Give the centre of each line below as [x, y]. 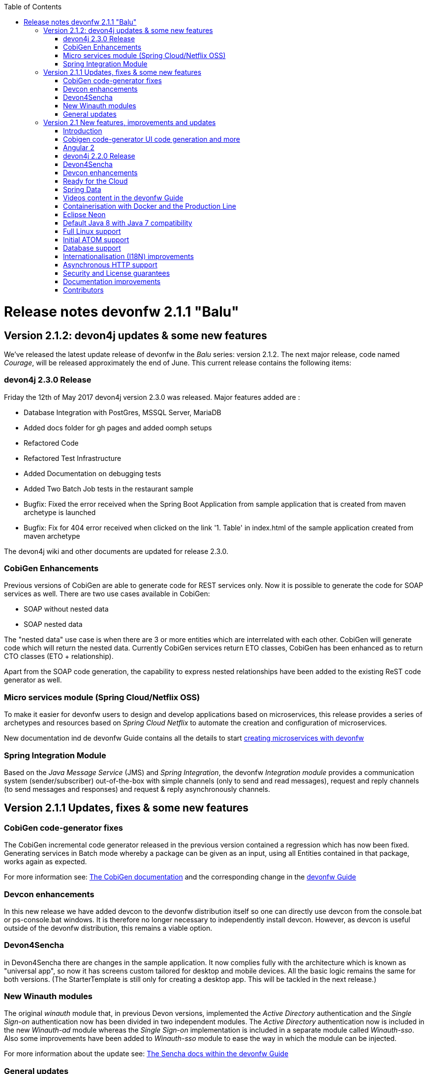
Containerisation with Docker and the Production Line [150, 206]
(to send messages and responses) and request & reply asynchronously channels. [137, 789]
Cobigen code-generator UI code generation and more [152, 139]
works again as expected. [46, 862]
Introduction [83, 131]
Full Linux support [92, 231]
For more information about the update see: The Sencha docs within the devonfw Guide [146, 1054]
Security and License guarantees [117, 273]
